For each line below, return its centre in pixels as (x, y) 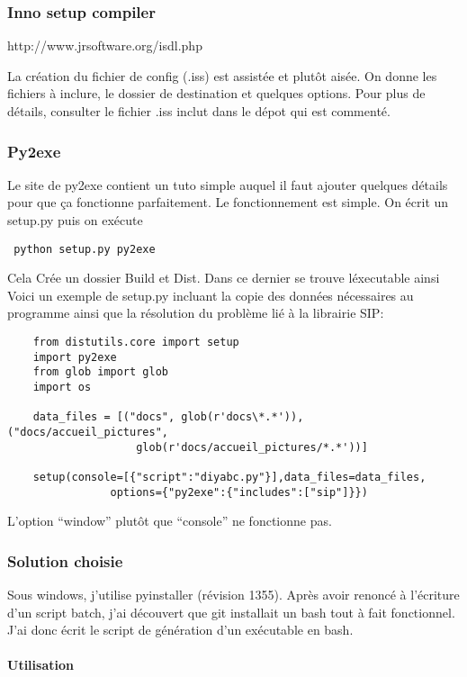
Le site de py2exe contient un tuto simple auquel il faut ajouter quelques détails (228, 184)
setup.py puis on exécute (75, 220)
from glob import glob (100, 372)
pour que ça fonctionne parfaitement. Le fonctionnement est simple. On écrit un (228, 202)
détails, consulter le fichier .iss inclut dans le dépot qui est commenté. (199, 111)
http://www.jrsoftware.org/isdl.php (105, 45)
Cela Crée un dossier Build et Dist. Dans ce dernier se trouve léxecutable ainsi (224, 278)
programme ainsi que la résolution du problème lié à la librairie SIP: (196, 313)
